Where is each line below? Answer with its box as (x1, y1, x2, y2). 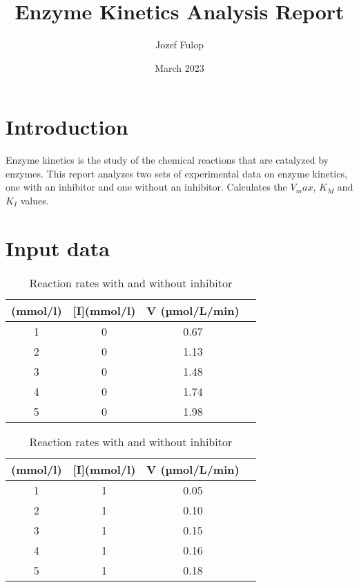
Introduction (6, 113, 128, 141)
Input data (6, 233, 110, 262)
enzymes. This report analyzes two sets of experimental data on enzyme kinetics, (6, 166, 347, 180)
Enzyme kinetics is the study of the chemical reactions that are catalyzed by (6, 153, 329, 167)
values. (20, 193, 49, 208)
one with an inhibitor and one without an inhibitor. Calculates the (6, 180, 287, 194)
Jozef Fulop (155, 37, 204, 52)
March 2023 (155, 60, 204, 75)
